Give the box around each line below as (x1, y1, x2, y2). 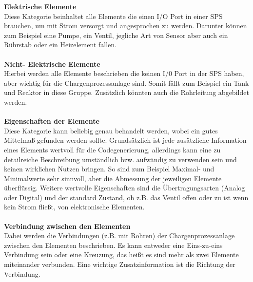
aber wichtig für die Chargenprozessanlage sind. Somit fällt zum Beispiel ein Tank (4, 77, 249, 88)
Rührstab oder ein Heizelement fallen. (4, 39, 117, 50)
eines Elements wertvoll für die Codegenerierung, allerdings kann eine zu (4, 144, 221, 154)
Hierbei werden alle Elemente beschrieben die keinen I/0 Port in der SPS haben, (4, 68, 244, 78)
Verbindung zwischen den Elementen (4, 221, 131, 231)
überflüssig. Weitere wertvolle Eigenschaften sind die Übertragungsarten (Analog (4, 183, 245, 193)
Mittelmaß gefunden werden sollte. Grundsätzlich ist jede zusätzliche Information (4, 135, 247, 145)
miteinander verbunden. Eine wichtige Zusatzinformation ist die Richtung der (4, 259, 235, 269)
